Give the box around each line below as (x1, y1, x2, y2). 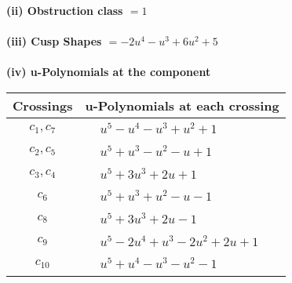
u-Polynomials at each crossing (85, 96, 279, 114)
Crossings (13, 96, 73, 114)
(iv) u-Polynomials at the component (6, 63, 211, 80)
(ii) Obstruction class (6, 2, 123, 18)
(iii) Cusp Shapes (6, 33, 102, 49)
